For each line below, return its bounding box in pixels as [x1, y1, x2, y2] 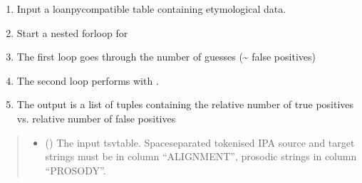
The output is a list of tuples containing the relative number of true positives [16, 97, 354, 112]
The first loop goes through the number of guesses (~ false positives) [16, 49, 316, 64]
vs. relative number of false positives [16, 110, 176, 125]
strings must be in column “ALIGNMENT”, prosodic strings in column [45, 149, 357, 164]
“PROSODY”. [45, 162, 106, 177]
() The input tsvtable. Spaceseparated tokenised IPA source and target [45, 135, 355, 150]
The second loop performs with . [16, 73, 159, 88]
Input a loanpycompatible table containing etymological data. [16, 1, 286, 16]
